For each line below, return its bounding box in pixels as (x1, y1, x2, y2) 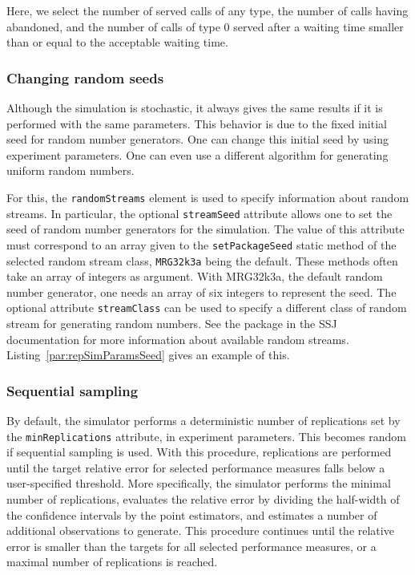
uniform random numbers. (6, 162, 135, 179)
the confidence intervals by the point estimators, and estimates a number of (6, 506, 377, 523)
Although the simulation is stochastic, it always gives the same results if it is (6, 99, 383, 115)
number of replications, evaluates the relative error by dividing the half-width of (6, 491, 400, 508)
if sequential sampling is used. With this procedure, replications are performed (6, 443, 392, 460)
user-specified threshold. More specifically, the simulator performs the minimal (6, 475, 391, 492)
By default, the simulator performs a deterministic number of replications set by (6, 412, 401, 429)
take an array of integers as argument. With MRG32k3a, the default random (6, 268, 383, 285)
